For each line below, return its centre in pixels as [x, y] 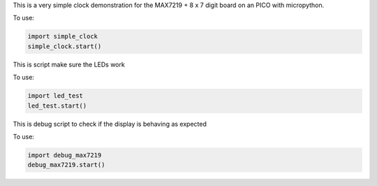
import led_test [56, 96]
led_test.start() [57, 106]
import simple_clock [62, 36]
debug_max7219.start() [66, 165]
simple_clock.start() [65, 46]
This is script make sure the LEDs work [69, 64]
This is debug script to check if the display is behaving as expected [110, 124]
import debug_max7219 [65, 155]
